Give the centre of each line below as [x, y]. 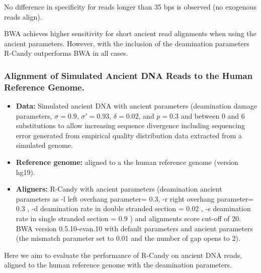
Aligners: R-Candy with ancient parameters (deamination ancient [119, 189]
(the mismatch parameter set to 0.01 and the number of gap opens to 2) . [128, 238]
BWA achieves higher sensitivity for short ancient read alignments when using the [130, 33]
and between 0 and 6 [213, 115]
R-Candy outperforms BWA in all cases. [66, 53]
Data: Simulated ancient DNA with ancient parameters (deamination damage [137, 106]
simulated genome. [45, 145]
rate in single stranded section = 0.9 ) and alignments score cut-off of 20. [128, 218]
